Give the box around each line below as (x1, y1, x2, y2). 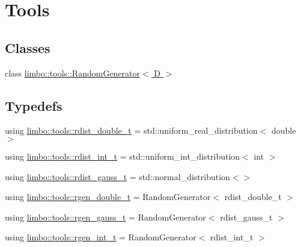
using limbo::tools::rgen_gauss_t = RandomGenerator (5, 210, 206, 223)
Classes (5, 38, 50, 57)
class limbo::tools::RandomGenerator (5, 66, 141, 79)
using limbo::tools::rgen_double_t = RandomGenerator (5, 190, 211, 203)
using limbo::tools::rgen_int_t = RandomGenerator (5, 231, 196, 243)
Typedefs (5, 96, 62, 114)
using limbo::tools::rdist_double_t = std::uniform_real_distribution (5, 124, 258, 137)
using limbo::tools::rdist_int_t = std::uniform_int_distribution (5, 149, 240, 162)
